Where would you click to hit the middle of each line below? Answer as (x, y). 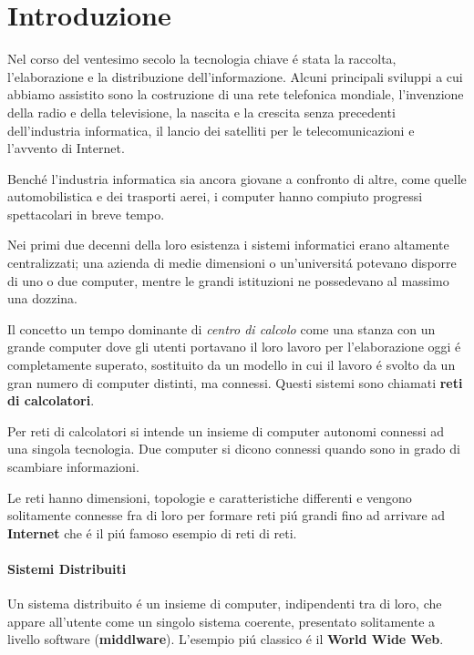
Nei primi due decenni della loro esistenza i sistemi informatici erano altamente (228, 245)
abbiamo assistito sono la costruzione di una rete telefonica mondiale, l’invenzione (236, 94)
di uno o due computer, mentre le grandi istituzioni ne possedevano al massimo (228, 280)
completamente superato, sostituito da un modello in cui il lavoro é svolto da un (232, 365)
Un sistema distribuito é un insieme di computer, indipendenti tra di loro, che (225, 604)
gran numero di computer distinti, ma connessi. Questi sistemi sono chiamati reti (235, 382)
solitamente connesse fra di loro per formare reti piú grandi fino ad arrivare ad (227, 515)
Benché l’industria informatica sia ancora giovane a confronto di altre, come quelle (237, 178)
